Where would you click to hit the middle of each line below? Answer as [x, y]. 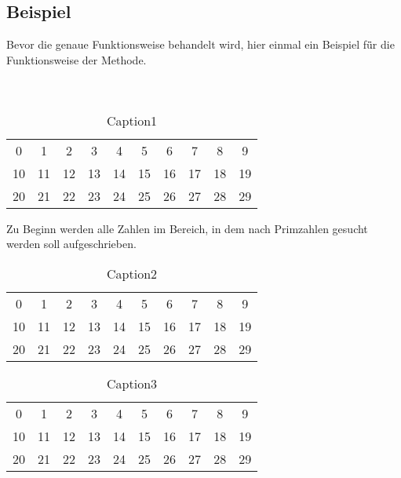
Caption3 [132, 383]
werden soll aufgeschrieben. [71, 244]
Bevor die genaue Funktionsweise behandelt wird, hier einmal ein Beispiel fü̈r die [200, 44]
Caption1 [132, 120]
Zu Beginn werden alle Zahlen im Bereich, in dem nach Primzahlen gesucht [187, 228]
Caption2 [132, 273]
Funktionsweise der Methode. [77, 59]
